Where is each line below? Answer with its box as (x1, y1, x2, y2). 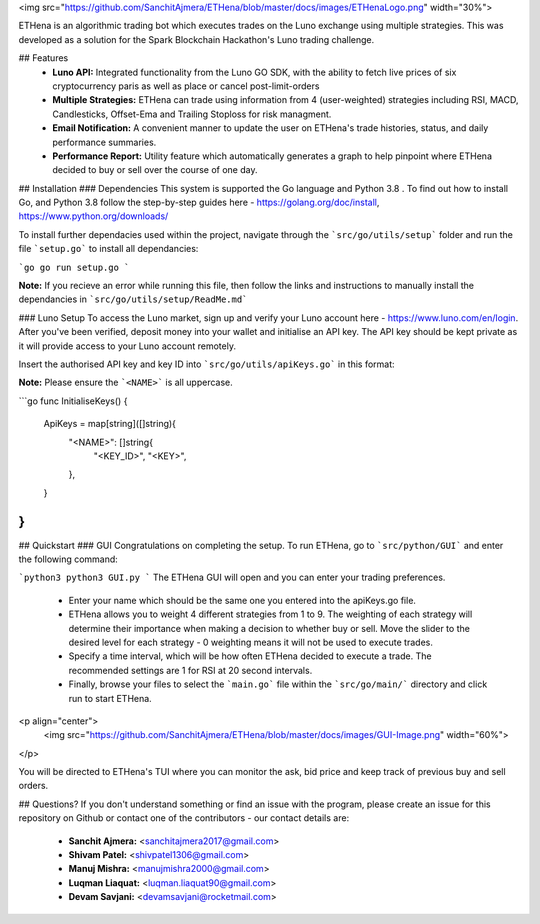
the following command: (18, 553, 119, 565)
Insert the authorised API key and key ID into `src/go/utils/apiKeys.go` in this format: (18, 358, 395, 370)
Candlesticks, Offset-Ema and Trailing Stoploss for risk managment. (52, 108, 332, 120)
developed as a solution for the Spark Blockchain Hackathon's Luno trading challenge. (18, 33, 375, 45)
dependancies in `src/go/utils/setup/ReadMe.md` (18, 293, 248, 305)
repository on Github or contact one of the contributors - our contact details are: (18, 812, 350, 824)
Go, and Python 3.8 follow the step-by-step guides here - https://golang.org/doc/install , (18, 196, 380, 209)
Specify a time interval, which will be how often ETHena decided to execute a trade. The (68, 650, 432, 662)
